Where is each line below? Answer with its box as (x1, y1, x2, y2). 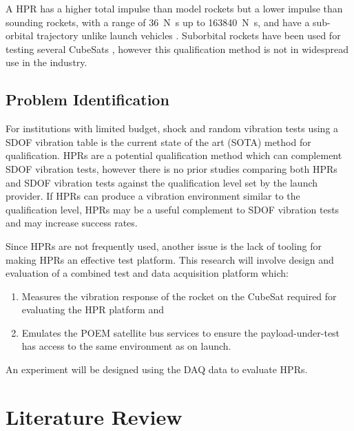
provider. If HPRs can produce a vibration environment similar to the (6, 189, 300, 203)
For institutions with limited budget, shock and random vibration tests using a (6, 121, 339, 136)
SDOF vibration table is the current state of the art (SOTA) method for (6, 134, 311, 149)
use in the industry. (6, 55, 87, 70)
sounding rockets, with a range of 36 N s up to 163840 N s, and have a (6, 14, 310, 29)
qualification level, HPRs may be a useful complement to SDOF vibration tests (6, 202, 340, 216)
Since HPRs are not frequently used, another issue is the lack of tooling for (6, 238, 322, 253)
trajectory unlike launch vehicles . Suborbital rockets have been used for (37, 28, 341, 43)
